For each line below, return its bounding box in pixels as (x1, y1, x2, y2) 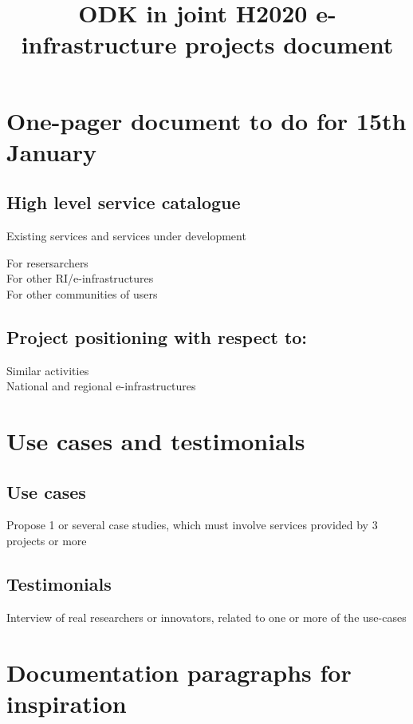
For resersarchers (6, 254, 88, 271)
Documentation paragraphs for (6, 655, 352, 688)
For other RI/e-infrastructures (6, 270, 154, 287)
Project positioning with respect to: (6, 324, 308, 349)
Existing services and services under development (6, 227, 246, 244)
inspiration (6, 686, 127, 719)
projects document (185, 28, 394, 61)
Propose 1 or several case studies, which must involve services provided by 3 (6, 516, 378, 533)
